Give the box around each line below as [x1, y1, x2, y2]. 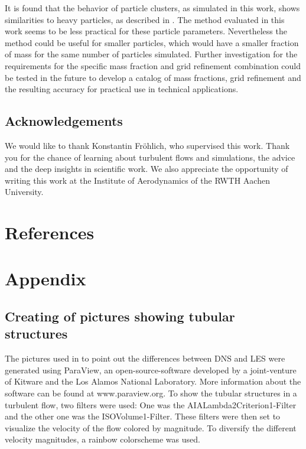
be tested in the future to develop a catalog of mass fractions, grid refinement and [5, 71, 301, 83]
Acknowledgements [5, 112, 123, 130]
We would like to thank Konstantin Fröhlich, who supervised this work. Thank [5, 139, 290, 151]
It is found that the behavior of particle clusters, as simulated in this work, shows [5, 2, 300, 14]
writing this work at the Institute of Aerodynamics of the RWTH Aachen [5, 174, 270, 186]
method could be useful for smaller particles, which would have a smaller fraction [5, 36, 299, 48]
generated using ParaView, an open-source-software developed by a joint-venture [5, 363, 297, 376]
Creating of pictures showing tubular [5, 307, 235, 326]
